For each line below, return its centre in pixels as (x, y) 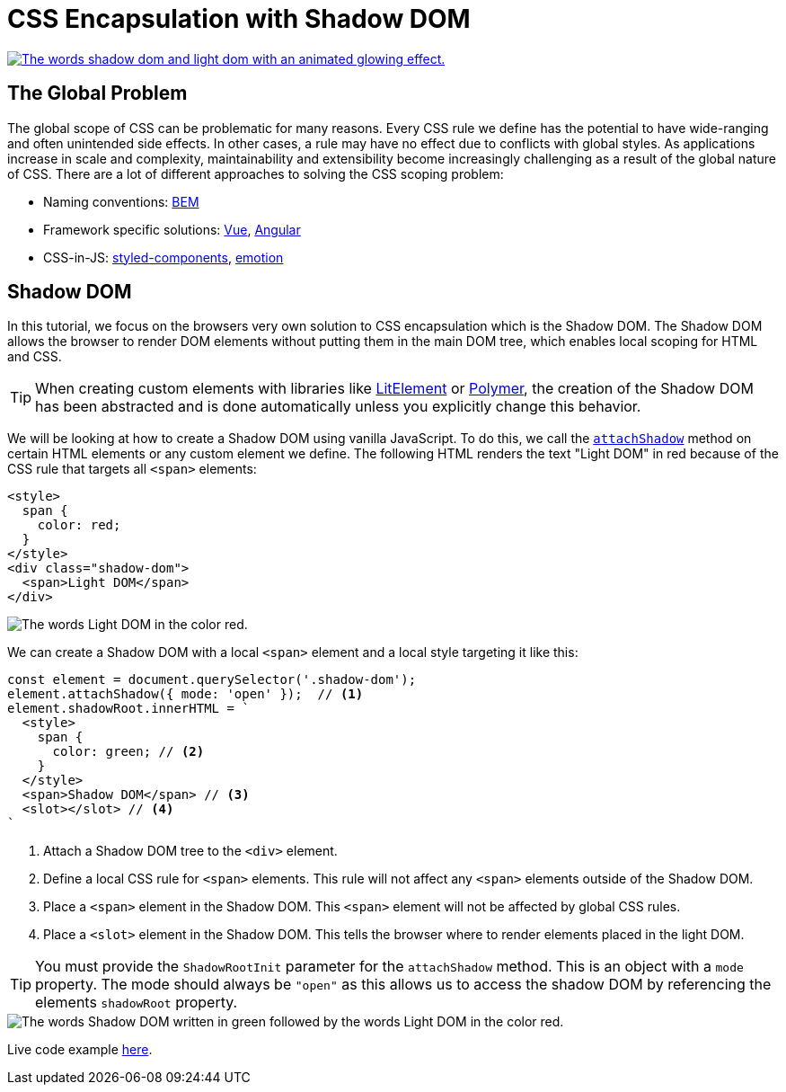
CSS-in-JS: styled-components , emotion (163, 257)
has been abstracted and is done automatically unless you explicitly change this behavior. (338, 407)
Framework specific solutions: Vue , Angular (172, 229)
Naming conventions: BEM (121, 201)
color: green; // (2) (128, 752)
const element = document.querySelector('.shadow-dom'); (212, 680)
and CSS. (35, 357)
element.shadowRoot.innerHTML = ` (128, 709)
